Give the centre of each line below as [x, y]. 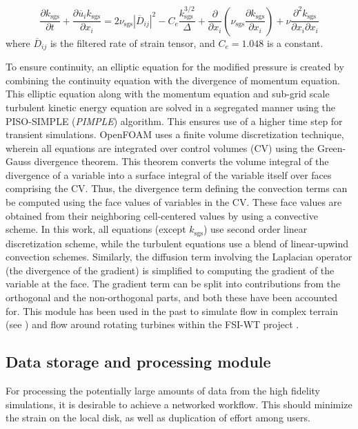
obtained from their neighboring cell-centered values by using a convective [162, 215]
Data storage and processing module [138, 362]
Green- [331, 147]
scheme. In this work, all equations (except [96, 229]
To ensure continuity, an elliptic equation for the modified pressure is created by [175, 67]
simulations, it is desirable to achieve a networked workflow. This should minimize [179, 404]
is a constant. [295, 42]
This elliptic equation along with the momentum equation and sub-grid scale [168, 94]
